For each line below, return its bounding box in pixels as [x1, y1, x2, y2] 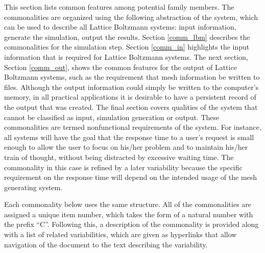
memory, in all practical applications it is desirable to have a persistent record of [4, 91, 256, 102]
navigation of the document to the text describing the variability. [4, 239, 208, 249]
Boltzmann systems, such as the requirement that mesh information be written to [4, 72, 260, 82]
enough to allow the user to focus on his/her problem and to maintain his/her [4, 142, 248, 152]
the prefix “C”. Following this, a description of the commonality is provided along [4, 219, 259, 229]
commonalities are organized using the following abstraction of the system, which [4, 11, 258, 22]
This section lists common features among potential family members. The [4, 2, 234, 12]
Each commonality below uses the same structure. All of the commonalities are [4, 199, 252, 210]
